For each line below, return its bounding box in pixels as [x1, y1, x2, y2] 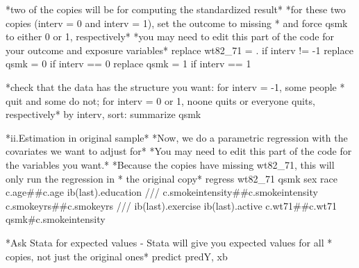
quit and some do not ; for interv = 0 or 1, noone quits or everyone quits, [6, 93, 315, 108]
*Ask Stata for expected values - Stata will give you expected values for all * [6, 235, 333, 249]
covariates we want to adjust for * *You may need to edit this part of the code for [6, 144, 352, 158]
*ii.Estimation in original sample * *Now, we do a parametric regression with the [6, 130, 348, 144]
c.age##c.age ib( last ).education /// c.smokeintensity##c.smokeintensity [6, 185, 318, 199]
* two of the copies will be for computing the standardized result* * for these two [6, 2, 346, 16]
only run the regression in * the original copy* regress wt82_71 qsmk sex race [6, 171, 337, 185]
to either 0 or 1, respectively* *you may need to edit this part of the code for [6, 29, 334, 44]
